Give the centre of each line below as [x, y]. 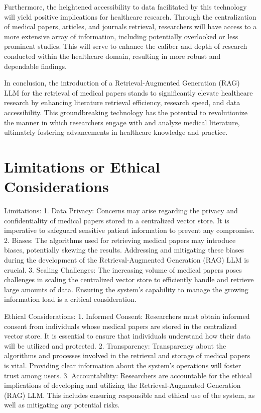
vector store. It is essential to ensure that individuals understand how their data [127, 336]
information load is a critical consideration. [70, 299]
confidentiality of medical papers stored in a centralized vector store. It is [117, 220]
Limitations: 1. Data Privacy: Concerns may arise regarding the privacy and [121, 211]
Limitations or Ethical [82, 166]
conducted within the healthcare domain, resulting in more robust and [112, 56]
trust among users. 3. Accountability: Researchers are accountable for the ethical [128, 375]
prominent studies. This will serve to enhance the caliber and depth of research [126, 46]
